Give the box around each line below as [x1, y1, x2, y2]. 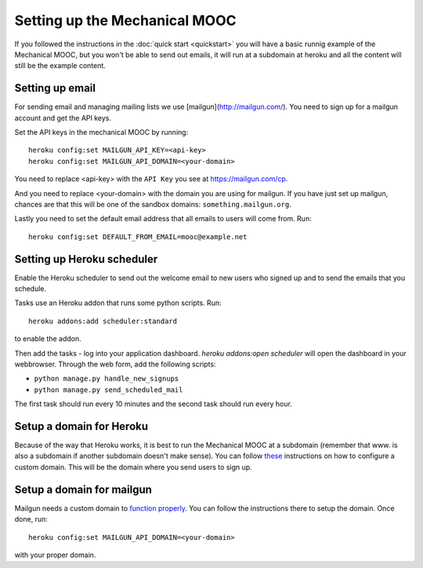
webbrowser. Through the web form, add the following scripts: [14, 359, 216, 369]
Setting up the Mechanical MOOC [14, 12, 237, 29]
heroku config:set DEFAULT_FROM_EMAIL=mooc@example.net [28, 232, 248, 241]
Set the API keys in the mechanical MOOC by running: [14, 128, 189, 137]
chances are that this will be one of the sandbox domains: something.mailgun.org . [14, 199, 291, 209]
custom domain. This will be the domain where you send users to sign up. [14, 462, 252, 472]
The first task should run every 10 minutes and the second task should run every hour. [14, 399, 293, 409]
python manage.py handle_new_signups [34, 374, 179, 384]
